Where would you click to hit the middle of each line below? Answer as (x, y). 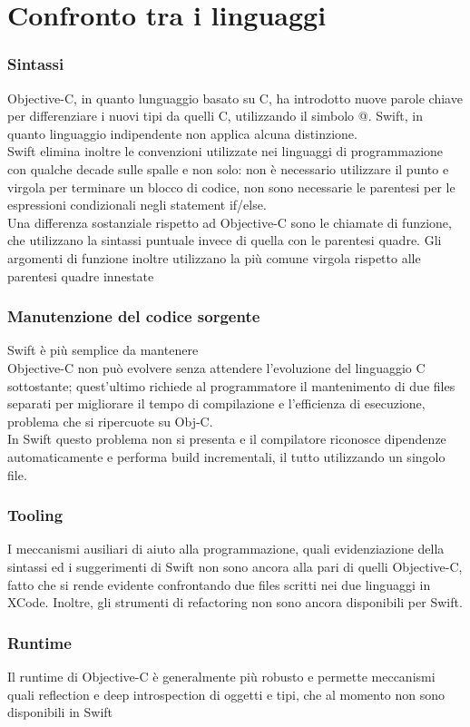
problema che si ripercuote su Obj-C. (110, 421)
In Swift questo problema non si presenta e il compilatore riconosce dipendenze (227, 439)
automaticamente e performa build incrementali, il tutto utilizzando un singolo (226, 456)
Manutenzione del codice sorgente (134, 316)
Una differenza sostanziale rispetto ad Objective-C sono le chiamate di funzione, (230, 222)
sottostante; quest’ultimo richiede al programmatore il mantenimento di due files (231, 385)
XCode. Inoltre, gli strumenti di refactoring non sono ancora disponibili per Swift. (235, 602)
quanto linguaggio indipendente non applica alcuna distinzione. (182, 133)
